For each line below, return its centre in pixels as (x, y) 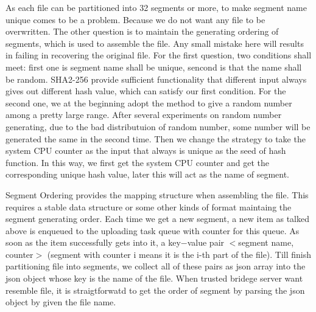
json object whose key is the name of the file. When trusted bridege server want (154, 278)
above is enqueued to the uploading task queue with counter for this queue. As (153, 230)
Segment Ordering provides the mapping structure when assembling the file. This (157, 194)
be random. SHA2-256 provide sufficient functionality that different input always (156, 79)
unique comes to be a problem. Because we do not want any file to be (135, 19)
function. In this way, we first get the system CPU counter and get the (137, 162)
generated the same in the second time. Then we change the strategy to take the (156, 138)
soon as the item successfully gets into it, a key (93, 242)
